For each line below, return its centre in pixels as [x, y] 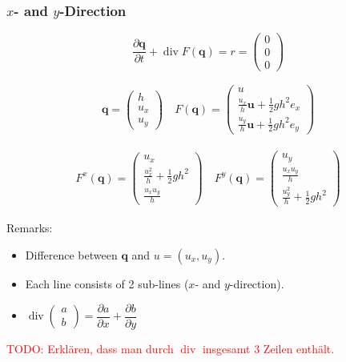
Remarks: [30, 228]
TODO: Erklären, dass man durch [90, 348]
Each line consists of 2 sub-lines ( [107, 283]
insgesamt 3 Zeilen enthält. [268, 348]
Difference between [71, 254]
